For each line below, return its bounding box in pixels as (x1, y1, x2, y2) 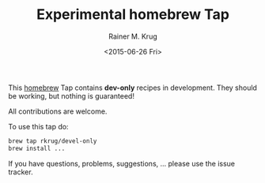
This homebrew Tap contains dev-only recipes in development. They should (8, 83, 257, 92)
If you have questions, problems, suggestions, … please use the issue (8, 159, 236, 168)
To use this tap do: (8, 121, 69, 131)
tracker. (8, 167, 33, 177)
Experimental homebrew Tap (36, 6, 229, 24)
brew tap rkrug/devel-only (8, 136, 97, 145)
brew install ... (8, 144, 66, 152)
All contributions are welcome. (8, 106, 108, 116)
